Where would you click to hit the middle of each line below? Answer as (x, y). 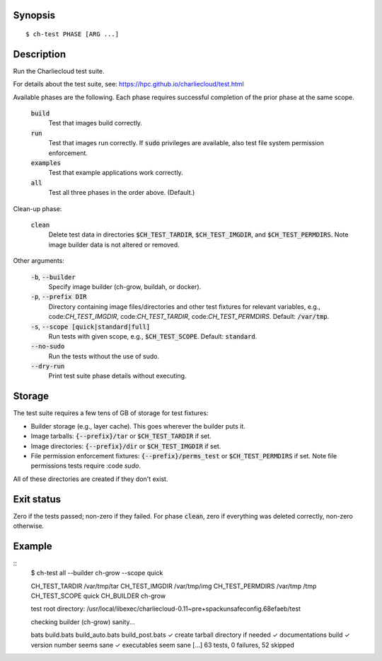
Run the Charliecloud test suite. (59, 71)
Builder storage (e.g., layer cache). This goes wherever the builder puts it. (138, 426)
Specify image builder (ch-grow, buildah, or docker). (125, 286)
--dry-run (48, 366)
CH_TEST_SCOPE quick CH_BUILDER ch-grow (98, 596)
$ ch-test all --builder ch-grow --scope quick (97, 573)
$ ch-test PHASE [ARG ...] (73, 34)
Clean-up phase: (37, 208)
